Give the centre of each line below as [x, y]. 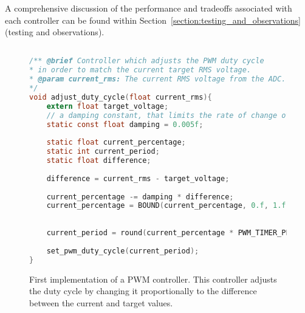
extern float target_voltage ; [108, 106]
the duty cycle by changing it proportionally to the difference [143, 291]
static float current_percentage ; [116, 143]
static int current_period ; [103, 152]
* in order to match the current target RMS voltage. [140, 70]
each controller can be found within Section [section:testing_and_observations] [153, 20]
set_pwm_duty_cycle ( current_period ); [123, 251]
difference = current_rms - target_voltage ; [138, 178]
